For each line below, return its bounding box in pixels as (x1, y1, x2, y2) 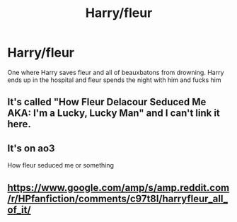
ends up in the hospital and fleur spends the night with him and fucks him (7, 76, 221, 84)
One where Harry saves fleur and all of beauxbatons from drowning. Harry (7, 68, 224, 76)
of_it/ (7, 204, 31, 216)
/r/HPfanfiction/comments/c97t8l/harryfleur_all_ (7, 192, 229, 204)
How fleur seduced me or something (7, 161, 115, 170)
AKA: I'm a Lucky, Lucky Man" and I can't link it (7, 107, 221, 119)
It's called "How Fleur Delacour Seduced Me (7, 96, 207, 108)
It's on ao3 (7, 142, 55, 154)
